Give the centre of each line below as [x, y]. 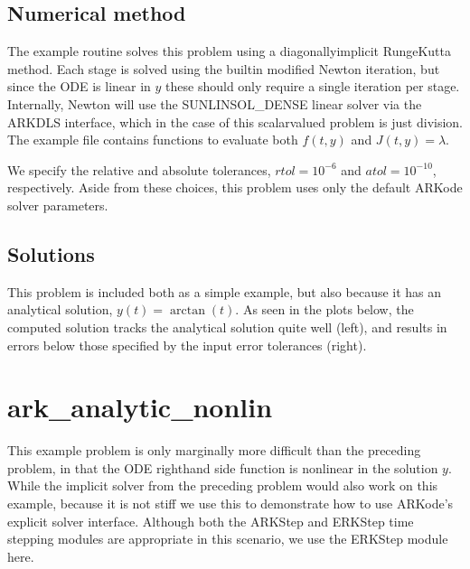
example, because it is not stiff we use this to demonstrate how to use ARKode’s [230, 504]
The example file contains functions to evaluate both [153, 140]
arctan [187, 311]
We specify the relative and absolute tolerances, [139, 169]
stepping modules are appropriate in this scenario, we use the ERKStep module [228, 539]
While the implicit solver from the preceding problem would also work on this [223, 485]
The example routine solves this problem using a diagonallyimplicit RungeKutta [229, 51]
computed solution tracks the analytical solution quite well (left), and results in [227, 326]
